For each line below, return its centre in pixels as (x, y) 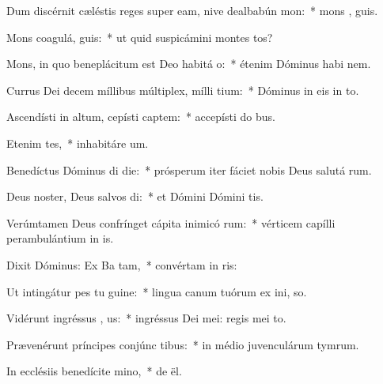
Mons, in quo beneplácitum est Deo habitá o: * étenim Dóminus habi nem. (189, 64)
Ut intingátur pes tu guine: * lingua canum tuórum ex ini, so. (157, 291)
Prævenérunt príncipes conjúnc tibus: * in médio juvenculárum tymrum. (183, 344)
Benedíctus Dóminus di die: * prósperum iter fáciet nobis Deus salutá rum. (189, 169)
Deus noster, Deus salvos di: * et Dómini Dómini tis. (135, 196)
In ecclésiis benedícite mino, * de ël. (94, 371)
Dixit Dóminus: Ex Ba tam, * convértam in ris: (122, 264)
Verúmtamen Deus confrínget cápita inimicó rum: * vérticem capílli (171, 222)
